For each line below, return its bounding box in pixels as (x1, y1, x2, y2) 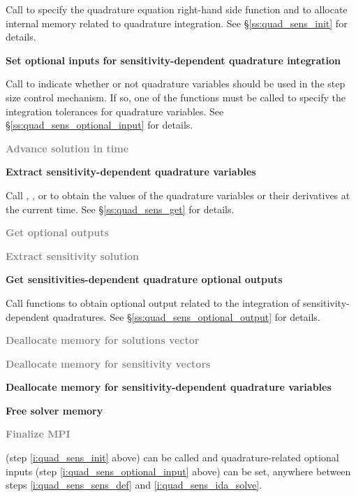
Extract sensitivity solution (6, 248, 139, 263)
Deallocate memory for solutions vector (6, 333, 200, 347)
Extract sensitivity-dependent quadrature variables (6, 164, 256, 179)
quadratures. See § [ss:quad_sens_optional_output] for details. (52, 309, 320, 324)
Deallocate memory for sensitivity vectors (6, 356, 211, 370)
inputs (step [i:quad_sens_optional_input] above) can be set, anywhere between (6, 463, 351, 478)
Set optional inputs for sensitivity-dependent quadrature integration (6, 52, 341, 67)
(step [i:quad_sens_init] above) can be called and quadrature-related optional (6, 450, 339, 465)
